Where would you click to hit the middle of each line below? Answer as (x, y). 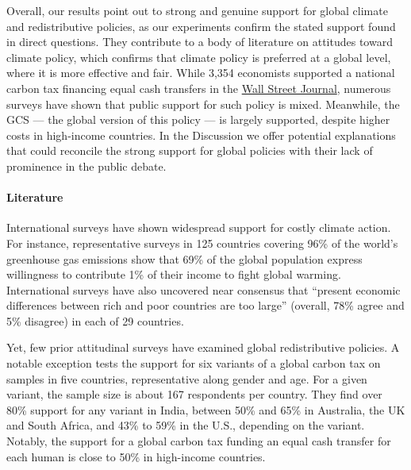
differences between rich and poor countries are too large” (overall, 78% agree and (205, 305)
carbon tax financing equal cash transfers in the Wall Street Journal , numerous (199, 88)
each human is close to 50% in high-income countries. (136, 456)
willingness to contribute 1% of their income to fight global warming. (174, 274)
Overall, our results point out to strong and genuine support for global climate (197, 10)
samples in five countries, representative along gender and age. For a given (187, 378)
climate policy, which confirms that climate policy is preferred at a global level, (199, 57)
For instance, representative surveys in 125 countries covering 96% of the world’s (202, 243)
